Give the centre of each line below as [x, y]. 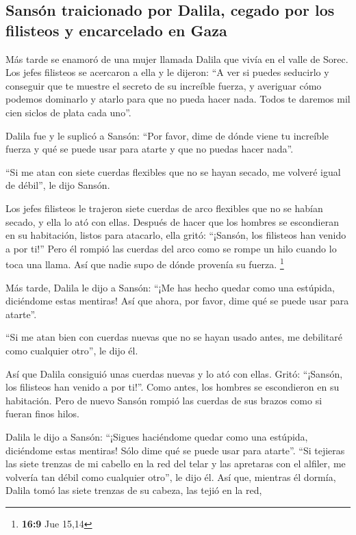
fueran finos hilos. [42, 414]
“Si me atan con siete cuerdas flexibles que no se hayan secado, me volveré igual [173, 171]
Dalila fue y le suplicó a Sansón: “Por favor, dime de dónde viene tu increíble [167, 135]
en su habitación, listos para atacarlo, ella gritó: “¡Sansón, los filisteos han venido [176, 235]
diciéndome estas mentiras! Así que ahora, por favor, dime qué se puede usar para [177, 301]
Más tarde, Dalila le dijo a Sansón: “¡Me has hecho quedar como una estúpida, [170, 287]
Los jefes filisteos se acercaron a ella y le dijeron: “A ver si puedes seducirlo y [167, 72]
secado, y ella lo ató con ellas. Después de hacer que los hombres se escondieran [172, 221]
